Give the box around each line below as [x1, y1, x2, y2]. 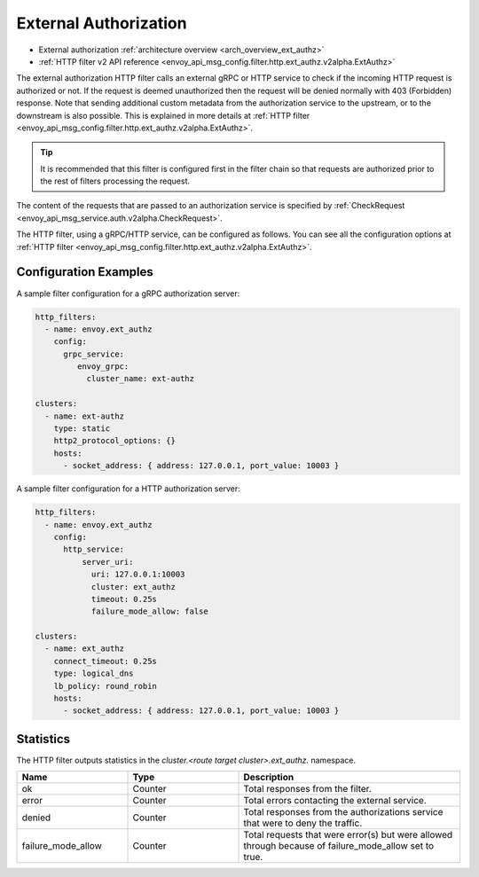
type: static [53, 424, 111, 434]
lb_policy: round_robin [53, 681, 157, 691]
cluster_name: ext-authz [86, 373, 195, 384]
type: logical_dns [53, 669, 134, 678]
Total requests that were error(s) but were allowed [243, 829, 453, 842]
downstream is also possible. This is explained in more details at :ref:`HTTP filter [16, 110, 310, 121]
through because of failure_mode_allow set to [243, 840, 435, 852]
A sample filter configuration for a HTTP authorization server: [16, 483, 240, 494]
